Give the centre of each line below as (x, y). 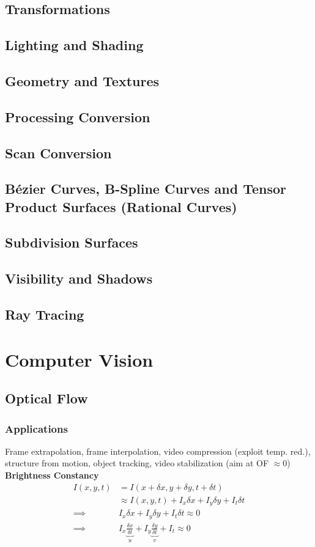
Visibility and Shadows (79, 278)
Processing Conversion (78, 116)
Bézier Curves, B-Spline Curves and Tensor (146, 189)
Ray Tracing (45, 314)
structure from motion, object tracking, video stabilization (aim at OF (137, 463)
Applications (36, 428)
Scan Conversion (58, 152)
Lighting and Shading (74, 45)
